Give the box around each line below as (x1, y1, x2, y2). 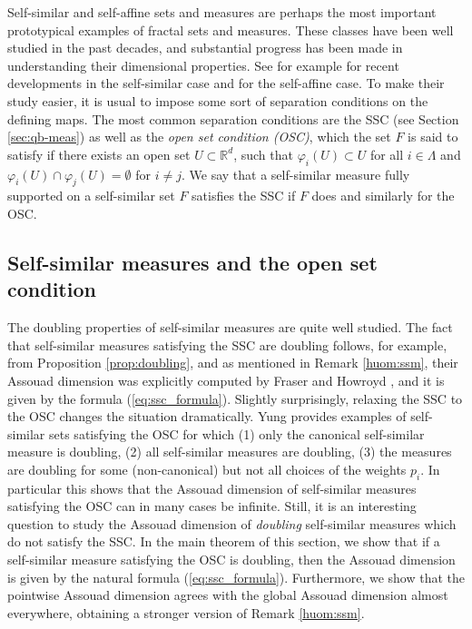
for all (369, 144, 404, 163)
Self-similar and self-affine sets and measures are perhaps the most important (7, 3, 437, 21)
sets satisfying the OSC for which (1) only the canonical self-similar (49, 424, 425, 443)
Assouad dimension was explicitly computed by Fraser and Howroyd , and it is (7, 370, 445, 389)
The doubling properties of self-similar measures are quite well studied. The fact (7, 318, 453, 337)
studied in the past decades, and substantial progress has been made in (7, 38, 403, 57)
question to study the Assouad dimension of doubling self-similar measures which (7, 514, 457, 533)
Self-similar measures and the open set (7, 248, 378, 276)
